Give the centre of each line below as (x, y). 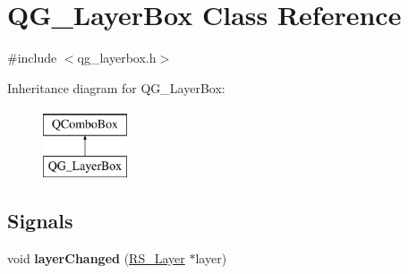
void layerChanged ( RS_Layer (96, 257)
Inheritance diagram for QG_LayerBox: (116, 87)
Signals (40, 220)
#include (32, 58)
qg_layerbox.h (117, 58)
